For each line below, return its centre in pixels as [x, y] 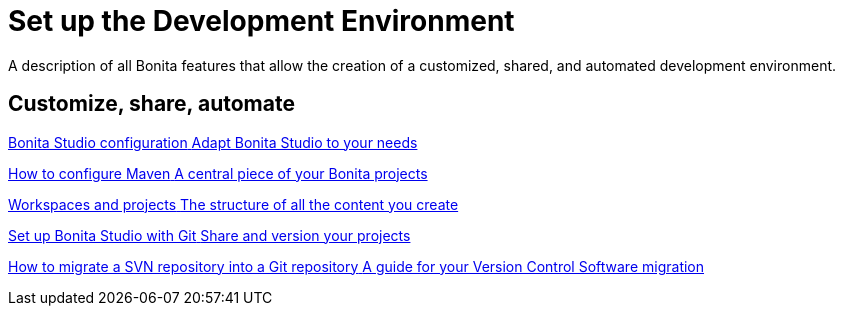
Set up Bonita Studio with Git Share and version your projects [209, 235]
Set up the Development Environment [261, 21]
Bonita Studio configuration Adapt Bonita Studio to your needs [213, 142]
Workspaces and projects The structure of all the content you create [233, 204]
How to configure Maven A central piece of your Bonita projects [218, 173]
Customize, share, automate [151, 104]
